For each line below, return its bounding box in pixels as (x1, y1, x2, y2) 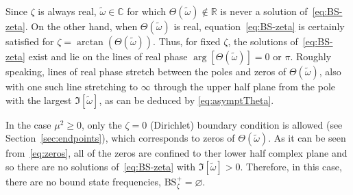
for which (127, 4, 167, 18)
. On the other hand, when (25, 19, 138, 33)
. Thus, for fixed (153, 34, 221, 48)
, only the (82, 117, 122, 131)
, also (319, 64, 341, 78)
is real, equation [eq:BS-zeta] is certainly (173, 19, 345, 33)
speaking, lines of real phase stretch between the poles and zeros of (5, 64, 287, 78)
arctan (76, 38, 104, 47)
